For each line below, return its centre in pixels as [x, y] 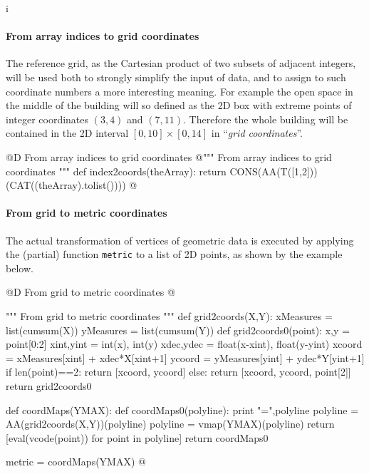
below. [20, 268]
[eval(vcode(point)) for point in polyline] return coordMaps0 [137, 437]
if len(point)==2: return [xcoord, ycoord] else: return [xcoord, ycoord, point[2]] [178, 372]
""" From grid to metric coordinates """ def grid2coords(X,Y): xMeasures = [169, 315]
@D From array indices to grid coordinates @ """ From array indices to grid [169, 156]
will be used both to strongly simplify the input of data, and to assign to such [176, 77]
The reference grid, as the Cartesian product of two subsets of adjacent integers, [181, 63]
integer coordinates [47, 119]
